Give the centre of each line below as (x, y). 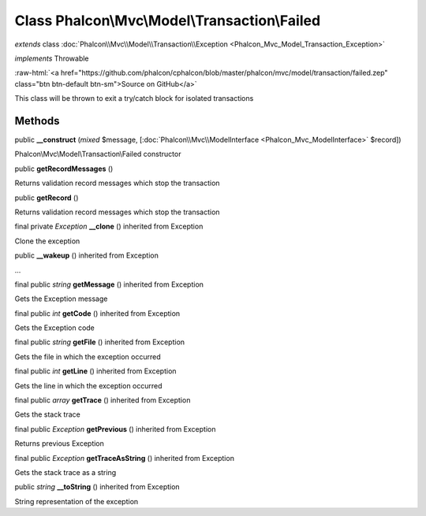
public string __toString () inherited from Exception (97, 487)
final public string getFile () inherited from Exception (100, 342)
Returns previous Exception (59, 444)
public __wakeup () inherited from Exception (87, 255)
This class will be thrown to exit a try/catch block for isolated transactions (134, 98)
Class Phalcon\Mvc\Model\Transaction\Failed (168, 20)
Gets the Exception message (61, 299)
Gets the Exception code (54, 328)
